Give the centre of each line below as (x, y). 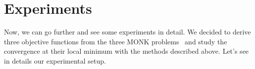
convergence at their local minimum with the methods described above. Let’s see (127, 51)
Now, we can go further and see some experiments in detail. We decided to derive (127, 32)
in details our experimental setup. (55, 60)
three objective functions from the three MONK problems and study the (116, 41)
